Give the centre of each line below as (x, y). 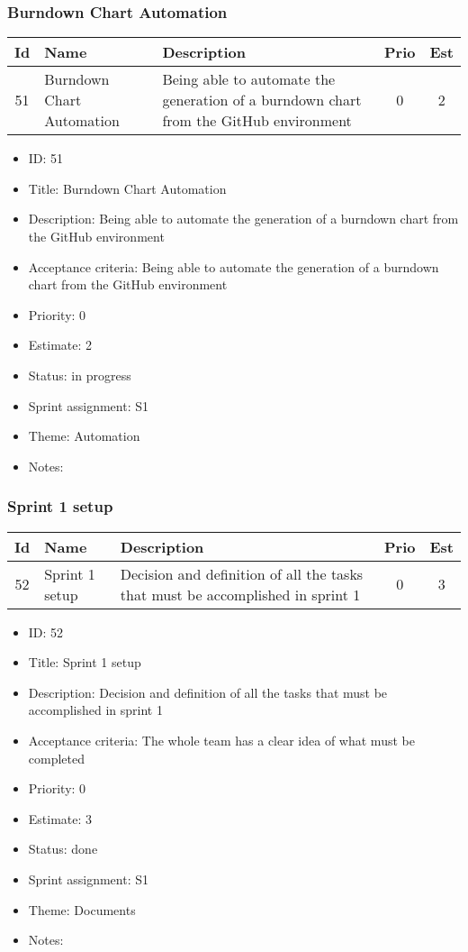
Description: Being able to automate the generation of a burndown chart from (243, 219)
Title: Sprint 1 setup (85, 662)
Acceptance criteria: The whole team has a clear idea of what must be (221, 740)
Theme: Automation (84, 436)
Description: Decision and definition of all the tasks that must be (208, 692)
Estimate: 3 (60, 818)
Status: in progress (80, 375)
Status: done (63, 849)
